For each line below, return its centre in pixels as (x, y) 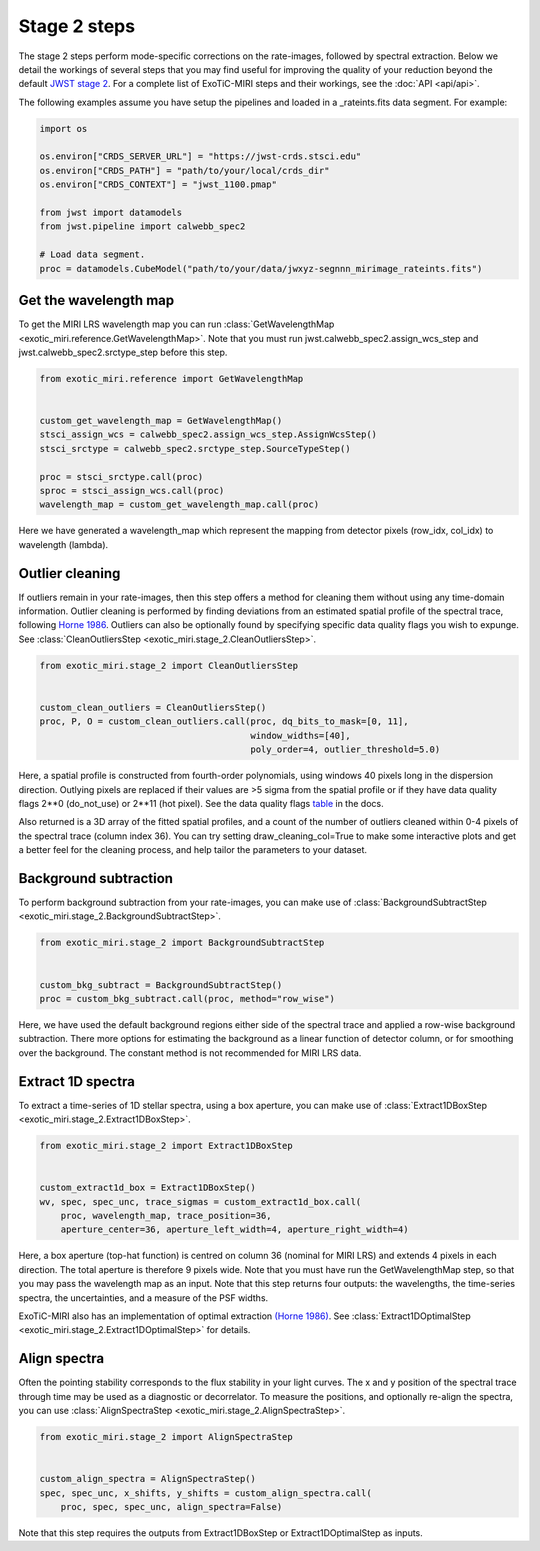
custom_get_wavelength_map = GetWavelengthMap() (161, 421)
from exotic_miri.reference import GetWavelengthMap (171, 378)
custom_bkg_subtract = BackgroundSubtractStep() (161, 984)
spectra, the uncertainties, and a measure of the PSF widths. (143, 1297)
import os (63, 128)
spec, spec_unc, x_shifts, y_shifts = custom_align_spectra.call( (205, 1493)
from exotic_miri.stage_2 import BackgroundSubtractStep (182, 943)
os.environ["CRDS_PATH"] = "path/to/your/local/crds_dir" (184, 170)
